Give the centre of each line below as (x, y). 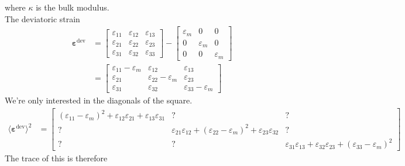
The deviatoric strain (42, 18)
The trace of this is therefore (56, 158)
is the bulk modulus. (73, 7)
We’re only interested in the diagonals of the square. (99, 100)
